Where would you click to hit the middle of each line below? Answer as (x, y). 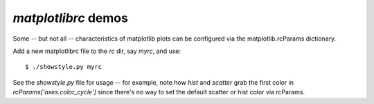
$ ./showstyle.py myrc (64, 67)
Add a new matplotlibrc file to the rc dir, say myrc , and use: (97, 51)
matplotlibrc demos (70, 18)
